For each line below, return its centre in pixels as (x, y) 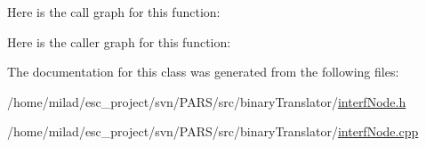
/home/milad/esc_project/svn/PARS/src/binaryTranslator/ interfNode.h (207, 101)
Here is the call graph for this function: (114, 12)
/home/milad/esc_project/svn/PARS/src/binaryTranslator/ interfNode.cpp (213, 131)
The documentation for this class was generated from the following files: (203, 72)
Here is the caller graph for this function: (119, 41)
